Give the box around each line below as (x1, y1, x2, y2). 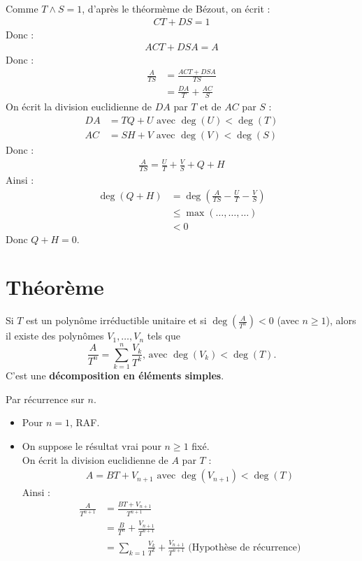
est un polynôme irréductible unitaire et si (26, 313, 207, 328)
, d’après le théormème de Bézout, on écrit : (82, 1, 270, 15)
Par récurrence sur (6, 391, 85, 406)
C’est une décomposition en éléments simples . (6, 368, 224, 383)
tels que (147, 328, 180, 343)
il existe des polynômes (6, 328, 104, 343)
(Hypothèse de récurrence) (188, 542, 301, 553)
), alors (326, 313, 356, 328)
